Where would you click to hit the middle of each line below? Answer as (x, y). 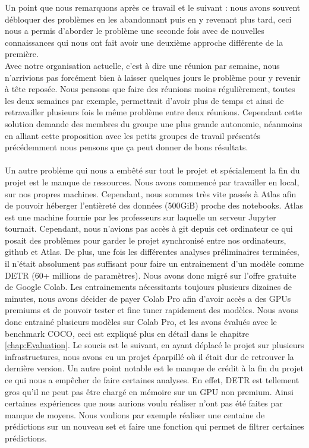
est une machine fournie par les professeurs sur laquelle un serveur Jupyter (141, 217)
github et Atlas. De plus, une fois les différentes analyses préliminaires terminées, (152, 252)
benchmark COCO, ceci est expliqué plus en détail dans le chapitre (127, 333)
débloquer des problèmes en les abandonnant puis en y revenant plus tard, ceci (148, 19)
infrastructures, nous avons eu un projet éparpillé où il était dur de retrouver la (149, 356)
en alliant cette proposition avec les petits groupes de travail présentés (133, 135)
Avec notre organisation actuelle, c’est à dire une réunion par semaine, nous (142, 65)
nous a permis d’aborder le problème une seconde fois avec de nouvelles (135, 31)
